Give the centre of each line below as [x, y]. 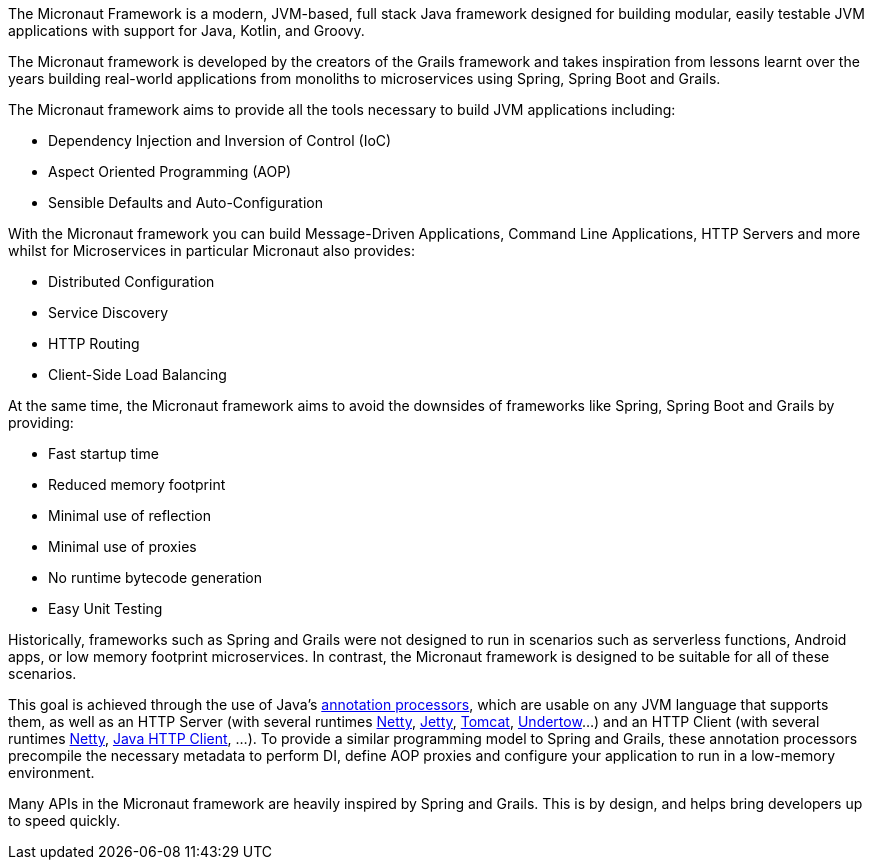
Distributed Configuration [131, 281]
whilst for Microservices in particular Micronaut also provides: [211, 250]
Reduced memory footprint [137, 484]
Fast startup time [103, 453]
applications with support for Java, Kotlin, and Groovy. [186, 30]
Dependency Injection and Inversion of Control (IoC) [220, 140]
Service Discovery [108, 312]
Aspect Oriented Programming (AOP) [170, 171]
